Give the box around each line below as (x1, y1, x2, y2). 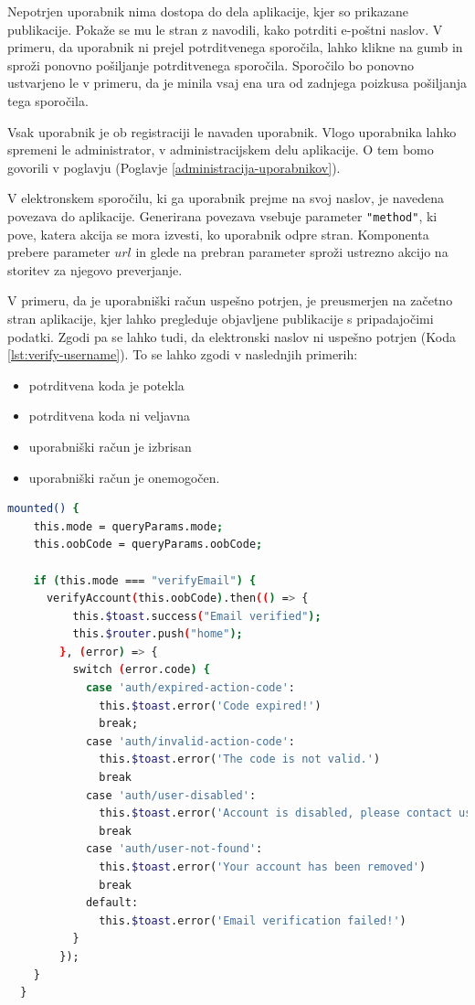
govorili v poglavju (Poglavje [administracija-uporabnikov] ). (7, 157, 341, 176)
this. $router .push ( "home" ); (72, 627, 243, 641)
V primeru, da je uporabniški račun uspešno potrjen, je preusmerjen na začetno (7, 291, 453, 310)
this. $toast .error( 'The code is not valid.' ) (99, 753, 381, 766)
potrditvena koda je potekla (28, 375, 185, 394)
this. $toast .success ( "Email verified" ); (72, 609, 322, 623)
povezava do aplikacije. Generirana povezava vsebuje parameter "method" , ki (7, 206, 438, 225)
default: (85, 896, 139, 910)
